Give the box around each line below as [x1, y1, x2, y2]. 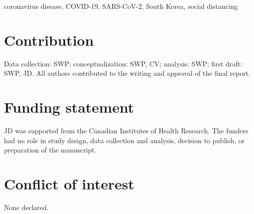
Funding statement [4, 97, 134, 117]
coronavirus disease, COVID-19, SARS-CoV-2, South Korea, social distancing [4, 1, 238, 11]
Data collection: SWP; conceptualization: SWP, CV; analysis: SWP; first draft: [4, 58, 243, 68]
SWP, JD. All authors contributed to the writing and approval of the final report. [4, 68, 251, 78]
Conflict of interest [4, 174, 134, 193]
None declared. [4, 202, 49, 212]
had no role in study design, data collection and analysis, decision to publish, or [4, 135, 245, 145]
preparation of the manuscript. [4, 145, 96, 155]
